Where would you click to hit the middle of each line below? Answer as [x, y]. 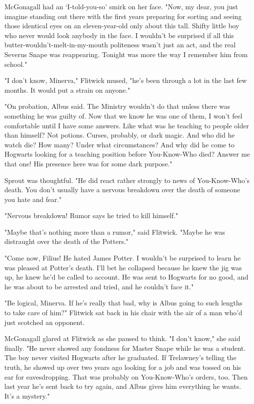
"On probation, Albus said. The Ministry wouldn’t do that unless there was [117, 106]
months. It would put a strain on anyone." [67, 90]
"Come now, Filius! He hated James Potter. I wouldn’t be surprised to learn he [123, 258]
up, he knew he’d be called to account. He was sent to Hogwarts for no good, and [127, 277]
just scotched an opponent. [45, 322]
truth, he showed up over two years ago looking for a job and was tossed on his [123, 367]
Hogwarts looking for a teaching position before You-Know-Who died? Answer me [127, 154]
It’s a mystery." [27, 395]
